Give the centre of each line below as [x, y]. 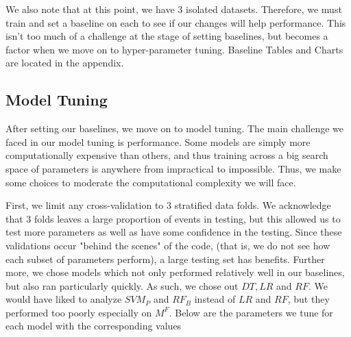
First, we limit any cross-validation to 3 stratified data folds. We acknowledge [168, 205]
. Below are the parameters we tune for [251, 312]
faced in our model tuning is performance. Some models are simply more [158, 141]
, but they [308, 299]
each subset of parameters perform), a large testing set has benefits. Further [165, 259]
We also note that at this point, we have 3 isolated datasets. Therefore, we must [174, 9]
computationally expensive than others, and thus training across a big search [167, 155]
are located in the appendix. [65, 63]
